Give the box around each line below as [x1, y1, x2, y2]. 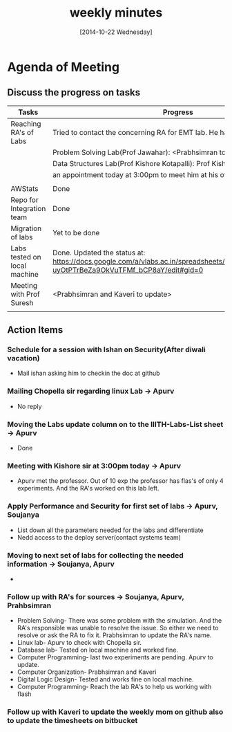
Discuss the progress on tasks [7, 86, 140, 98]
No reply [17, 402, 42, 410]
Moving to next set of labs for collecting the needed [7, 550, 184, 560]
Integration [10, 203, 46, 213]
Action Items [7, 324, 64, 336]
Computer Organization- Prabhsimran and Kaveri [17, 668, 157, 676]
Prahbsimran [7, 601, 52, 610]
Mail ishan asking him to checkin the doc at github [17, 369, 160, 378]
